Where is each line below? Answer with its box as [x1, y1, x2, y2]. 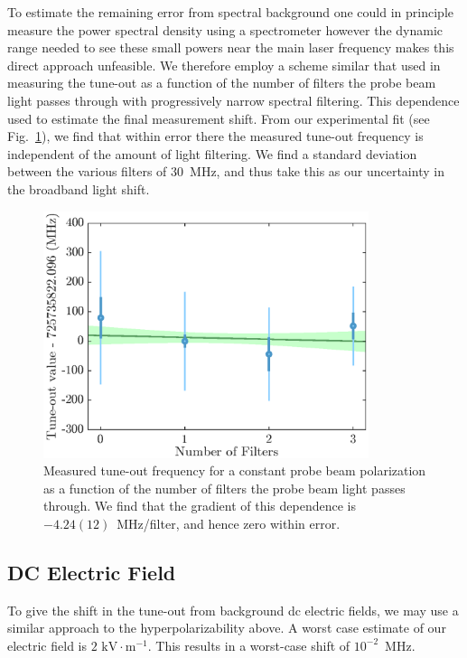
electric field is [7, 635, 87, 654]
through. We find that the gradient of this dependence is [43, 496, 356, 515]
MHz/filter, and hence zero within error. [117, 514, 341, 532]
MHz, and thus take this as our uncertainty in [190, 162, 444, 181]
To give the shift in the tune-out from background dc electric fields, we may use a [7, 600, 459, 619]
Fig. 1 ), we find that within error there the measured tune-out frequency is [7, 127, 424, 146]
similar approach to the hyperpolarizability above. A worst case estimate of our [7, 618, 446, 637]
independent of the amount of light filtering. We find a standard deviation [7, 144, 417, 163]
